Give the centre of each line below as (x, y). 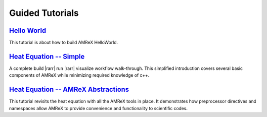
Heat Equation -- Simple (47, 56)
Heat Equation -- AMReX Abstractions (69, 89)
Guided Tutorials (44, 13)
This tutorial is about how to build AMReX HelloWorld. (64, 43)
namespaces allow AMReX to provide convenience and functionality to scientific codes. (98, 108)
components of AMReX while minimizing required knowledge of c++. (79, 75)
